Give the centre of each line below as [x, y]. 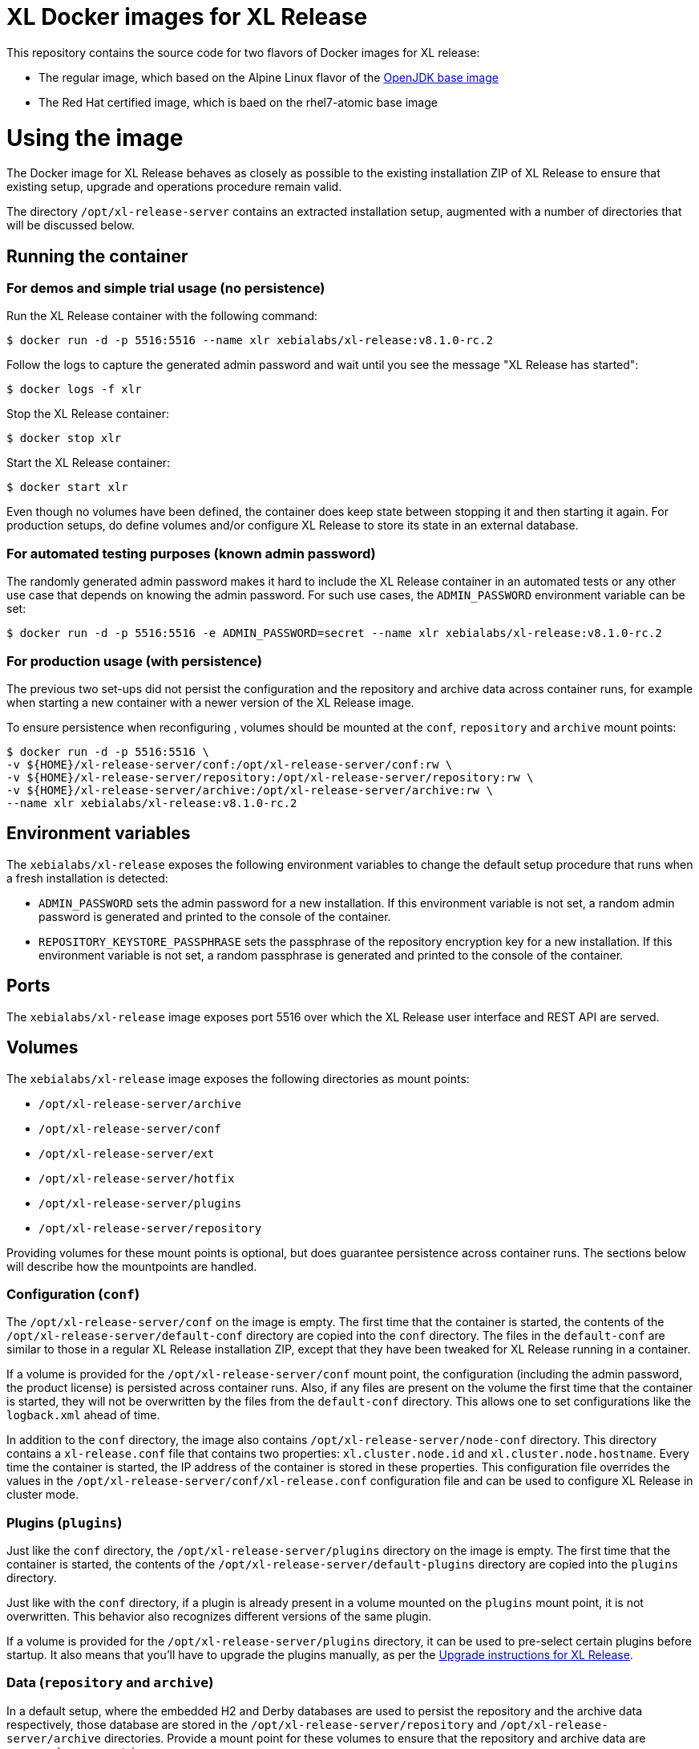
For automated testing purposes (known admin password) [191, 553]
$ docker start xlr [67, 487]
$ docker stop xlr [64, 438]
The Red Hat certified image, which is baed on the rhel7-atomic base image [238, 102]
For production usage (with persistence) [134, 661]
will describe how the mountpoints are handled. [132, 1266]
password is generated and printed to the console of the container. [215, 916]
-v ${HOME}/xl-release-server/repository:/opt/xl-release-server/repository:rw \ [270, 777]
